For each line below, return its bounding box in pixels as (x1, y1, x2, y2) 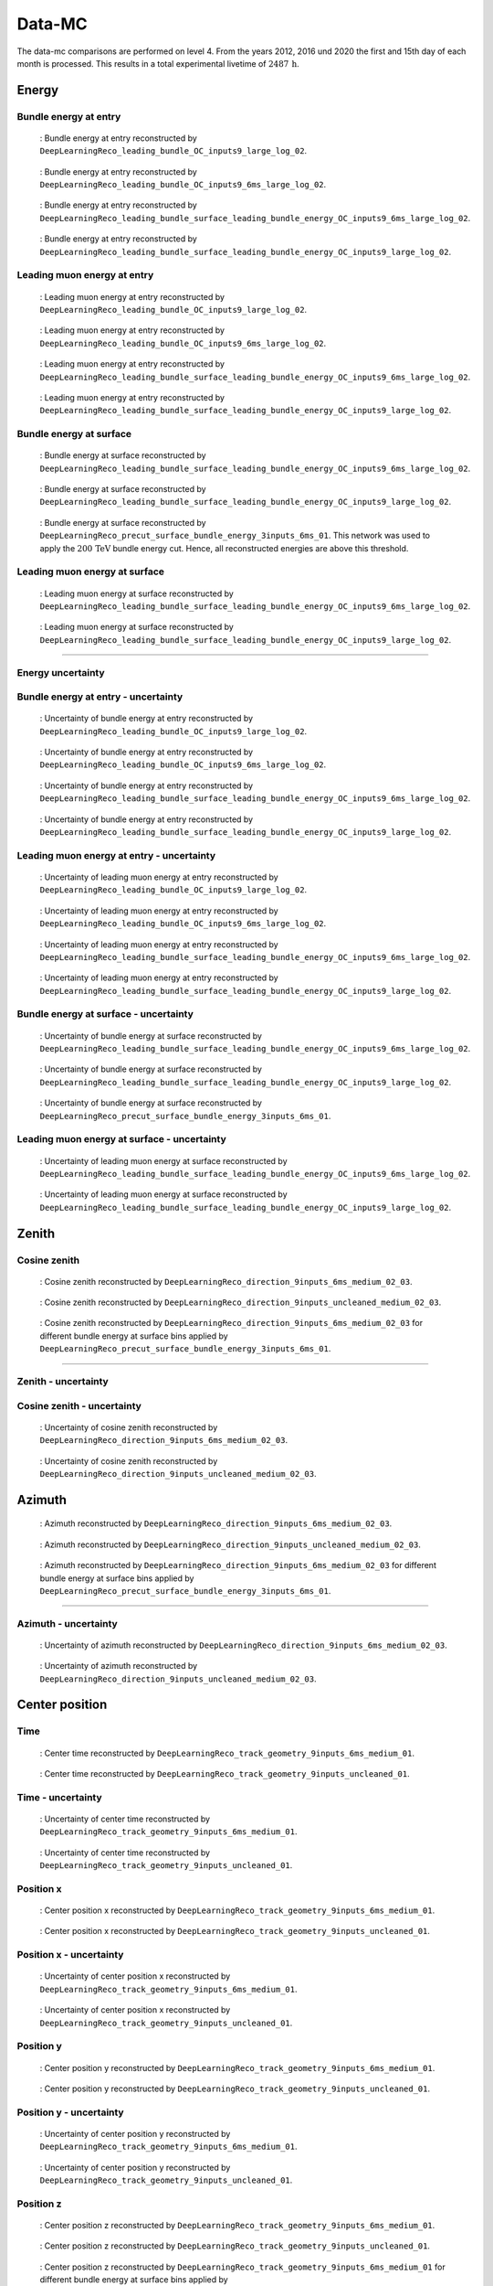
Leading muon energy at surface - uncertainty (16, 1133, 227, 1146)
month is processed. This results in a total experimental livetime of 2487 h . (16, 58, 300, 69)
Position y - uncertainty (16, 2106, 124, 2119)
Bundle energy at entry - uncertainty (16, 690, 184, 703)
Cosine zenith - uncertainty (16, 1399, 142, 1412)
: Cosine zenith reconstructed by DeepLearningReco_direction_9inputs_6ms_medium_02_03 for (39, 1318, 424, 1329)
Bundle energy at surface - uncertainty (16, 1008, 194, 1020)
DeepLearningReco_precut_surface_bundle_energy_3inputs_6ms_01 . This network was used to (39, 530, 431, 541)
